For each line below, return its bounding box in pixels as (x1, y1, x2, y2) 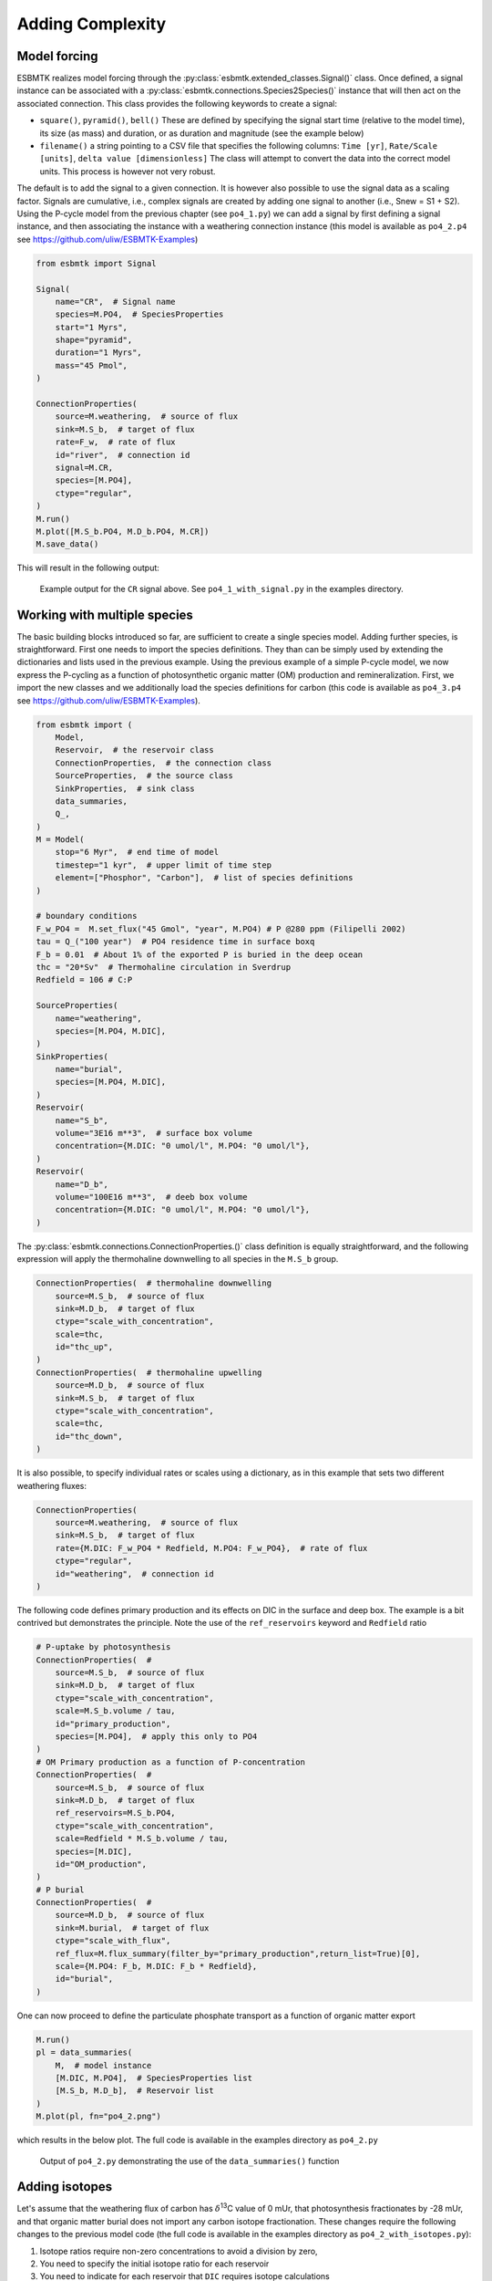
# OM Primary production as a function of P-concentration (36, 1756, 305, 1767)
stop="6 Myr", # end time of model (55, 847, 219, 858)
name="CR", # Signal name (55, 297, 177, 307)
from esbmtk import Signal (36, 258, 157, 268)
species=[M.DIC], (55, 1846, 133, 1857)
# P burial (36, 1884, 85, 1895)
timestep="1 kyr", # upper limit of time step (55, 859, 272, 870)
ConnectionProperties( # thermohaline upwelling (36, 1367, 262, 1378)
